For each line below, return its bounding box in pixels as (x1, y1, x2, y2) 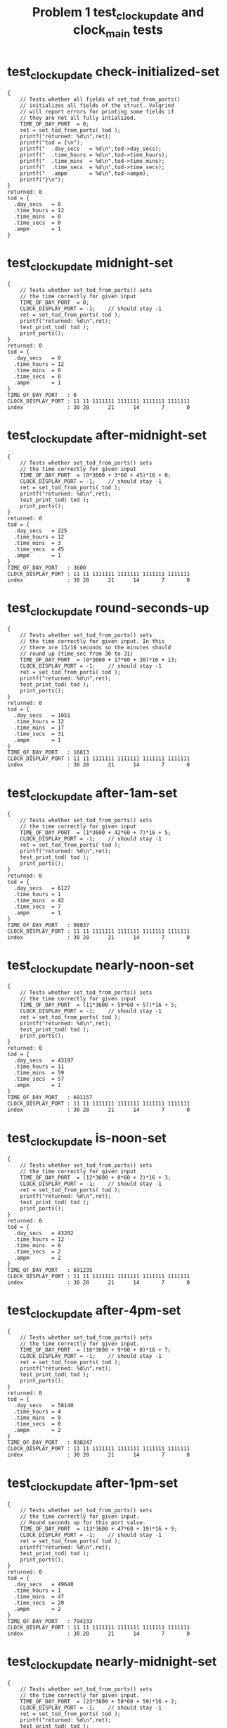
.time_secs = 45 (13, 546, 65, 553)
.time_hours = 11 (13, 1063, 65, 1070)
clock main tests (72, 22, 164, 40)
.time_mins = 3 (13, 539, 61, 546)
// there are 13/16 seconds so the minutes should (20, 644, 171, 651)
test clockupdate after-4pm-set (7, 1302, 181, 1320)
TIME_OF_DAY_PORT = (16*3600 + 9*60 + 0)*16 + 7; (20, 1347, 171, 1354)
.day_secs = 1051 (13, 712, 71, 719)
